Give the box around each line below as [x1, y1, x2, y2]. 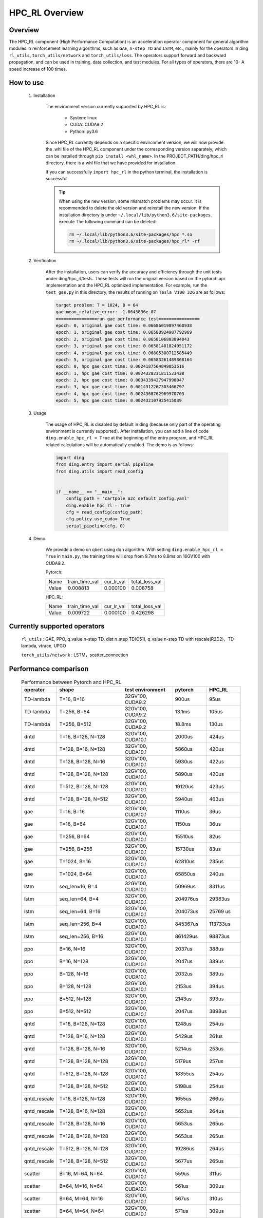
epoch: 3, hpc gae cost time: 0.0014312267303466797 [56, 384, 185, 390]
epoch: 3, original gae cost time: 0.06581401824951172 [56, 343, 192, 349]
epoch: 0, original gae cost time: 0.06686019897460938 [56, 323, 192, 328]
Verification [33, 258, 57, 264]
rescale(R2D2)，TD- [195, 636, 236, 642]
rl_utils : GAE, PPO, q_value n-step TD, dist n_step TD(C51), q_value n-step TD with [21, 636, 194, 642]
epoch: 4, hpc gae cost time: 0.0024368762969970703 [56, 391, 185, 397]
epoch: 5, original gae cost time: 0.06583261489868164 [56, 357, 192, 362]
